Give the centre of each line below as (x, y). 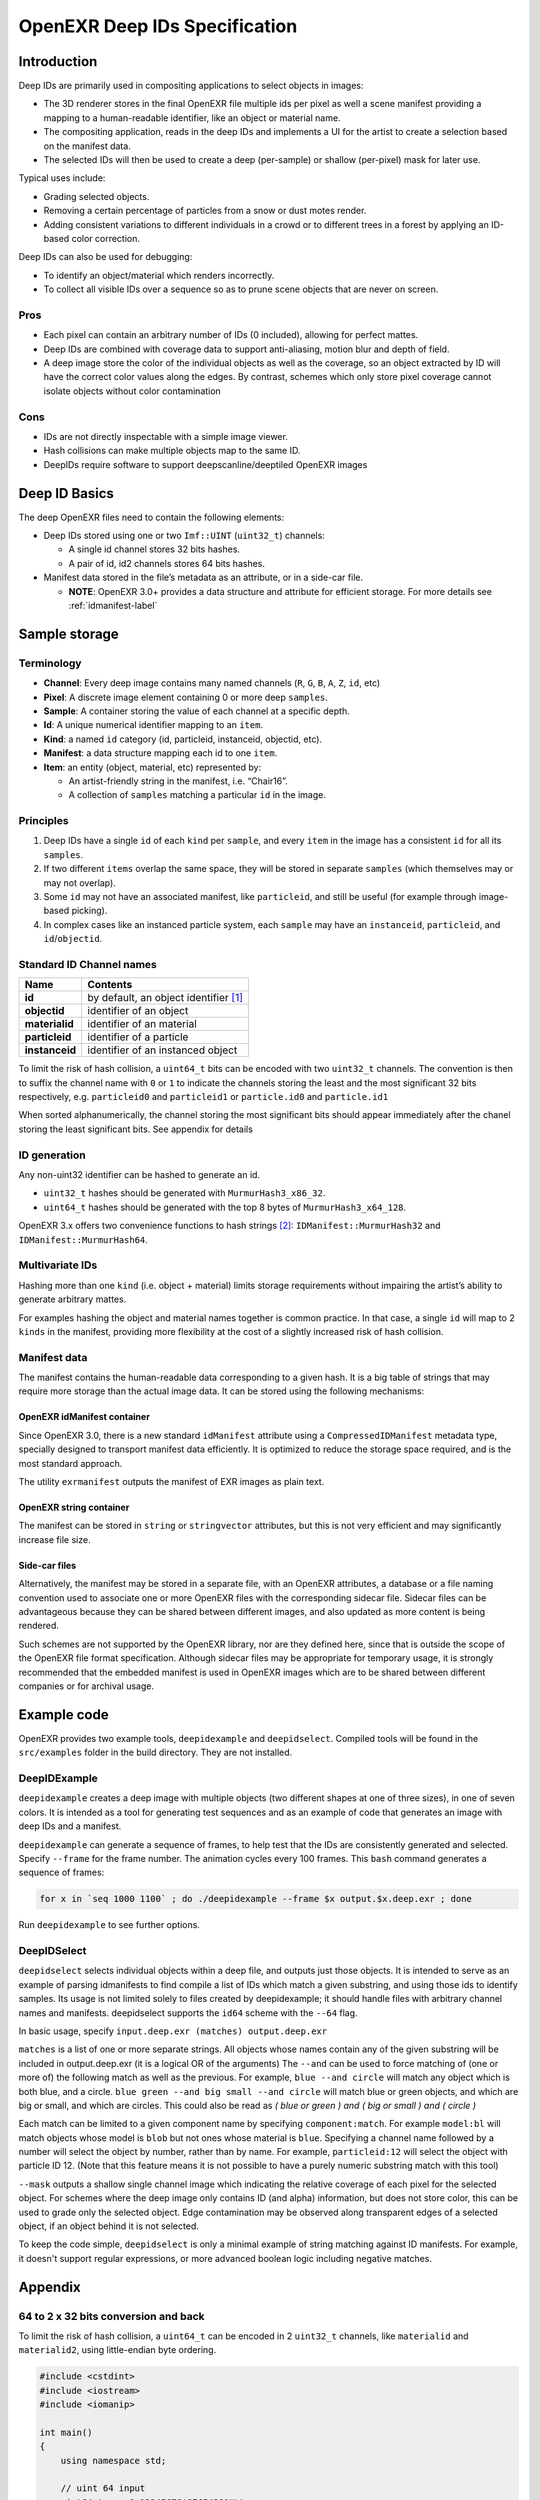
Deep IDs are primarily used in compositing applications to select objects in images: (191, 86)
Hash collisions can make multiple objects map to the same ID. (172, 451)
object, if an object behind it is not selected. (108, 2226)
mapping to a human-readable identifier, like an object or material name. (192, 117)
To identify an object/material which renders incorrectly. (159, 275)
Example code (63, 1714)
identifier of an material (142, 1024)
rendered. (39, 1626)
